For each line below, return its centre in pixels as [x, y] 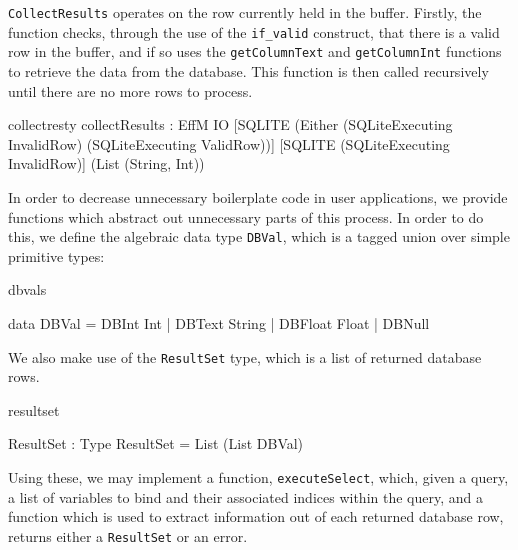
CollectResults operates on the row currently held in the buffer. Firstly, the [245, 12]
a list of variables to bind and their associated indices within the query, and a [245, 496]
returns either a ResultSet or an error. [128, 535]
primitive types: [56, 255]
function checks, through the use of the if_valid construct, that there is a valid [254, 31]
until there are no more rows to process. [130, 90]
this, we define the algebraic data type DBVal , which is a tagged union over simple [259, 236]
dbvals [27, 289]
